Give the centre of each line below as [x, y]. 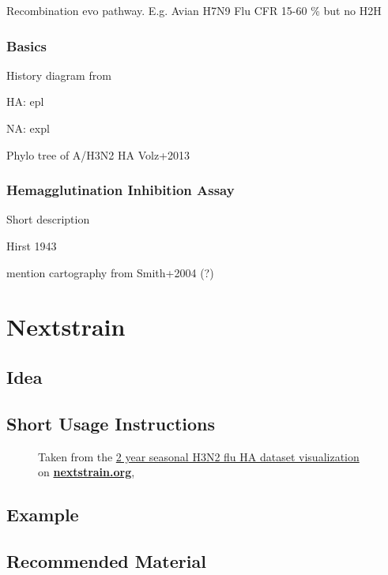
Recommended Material [106, 560]
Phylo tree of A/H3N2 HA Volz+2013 [98, 154]
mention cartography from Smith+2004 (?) [110, 272]
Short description [48, 219]
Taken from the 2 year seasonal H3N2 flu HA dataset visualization [199, 456]
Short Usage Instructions [111, 423]
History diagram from [59, 75]
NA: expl [28, 128]
